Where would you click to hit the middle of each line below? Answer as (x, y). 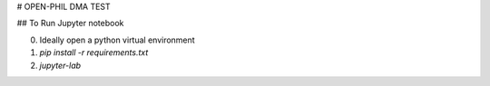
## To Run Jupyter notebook (70, 24)
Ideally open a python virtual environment (117, 40)
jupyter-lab (60, 65)
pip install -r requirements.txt (94, 53)
